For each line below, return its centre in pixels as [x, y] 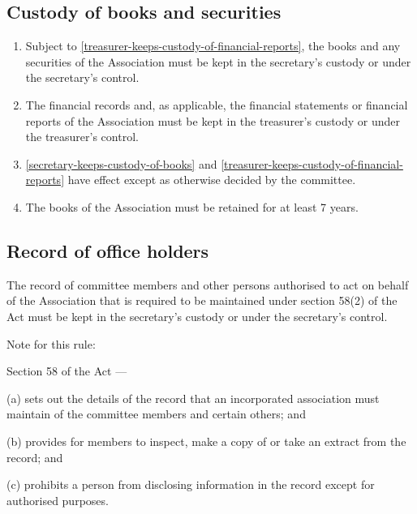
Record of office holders [108, 250]
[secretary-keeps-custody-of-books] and [121, 163]
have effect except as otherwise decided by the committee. [212, 180]
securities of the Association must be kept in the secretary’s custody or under [218, 61]
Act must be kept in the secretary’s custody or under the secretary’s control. [197, 316]
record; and [35, 457]
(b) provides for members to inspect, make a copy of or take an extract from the [206, 441]
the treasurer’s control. [82, 137]
